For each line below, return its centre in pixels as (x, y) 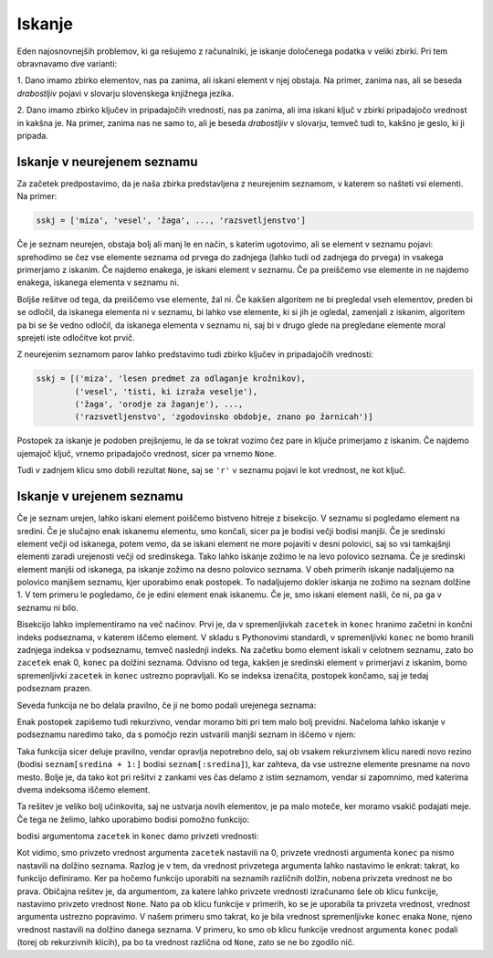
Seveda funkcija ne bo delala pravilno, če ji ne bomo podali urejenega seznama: (167, 705)
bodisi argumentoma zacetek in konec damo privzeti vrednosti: (138, 837)
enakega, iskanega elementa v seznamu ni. (98, 282)
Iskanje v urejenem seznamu (100, 496)
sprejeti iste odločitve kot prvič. (76, 337)
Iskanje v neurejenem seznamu (107, 161)
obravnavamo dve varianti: (67, 63)
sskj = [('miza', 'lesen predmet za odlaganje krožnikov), (171, 379)
